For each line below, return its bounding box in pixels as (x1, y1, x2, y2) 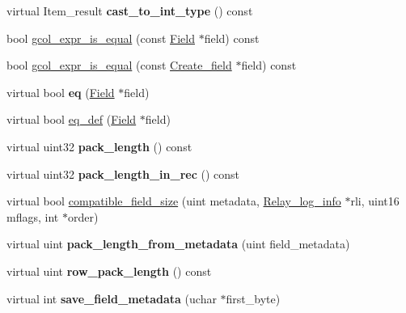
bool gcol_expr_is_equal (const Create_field (6, 57, 232, 74)
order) (67, 208, 99, 225)
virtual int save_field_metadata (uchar (6, 290, 217, 307)
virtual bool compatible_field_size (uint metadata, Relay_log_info (6, 192, 341, 209)
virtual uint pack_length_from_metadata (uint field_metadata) (6, 235, 350, 252)
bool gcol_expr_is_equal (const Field (6, 29, 195, 46)
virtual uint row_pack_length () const (6, 262, 212, 279)
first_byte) (226, 290, 281, 307)
